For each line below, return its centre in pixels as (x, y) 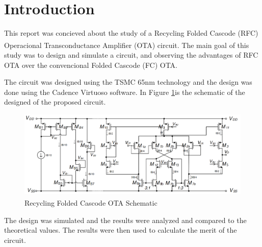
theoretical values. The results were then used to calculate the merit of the (121, 230)
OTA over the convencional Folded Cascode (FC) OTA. (91, 65)
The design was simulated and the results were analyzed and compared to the (125, 220)
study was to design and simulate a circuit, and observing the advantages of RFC (131, 54)
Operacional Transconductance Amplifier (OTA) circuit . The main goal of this (127, 45)
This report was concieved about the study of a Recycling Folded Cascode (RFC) (131, 33)
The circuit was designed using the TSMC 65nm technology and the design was (128, 82)
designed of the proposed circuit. (55, 102)
